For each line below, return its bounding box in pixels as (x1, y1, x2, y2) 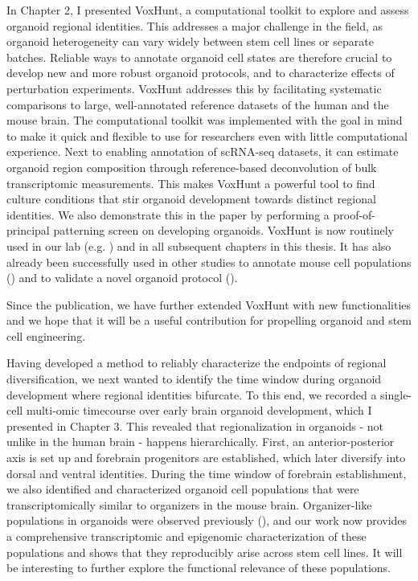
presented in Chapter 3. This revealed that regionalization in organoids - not (6, 417, 384, 434)
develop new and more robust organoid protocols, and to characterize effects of (6, 64, 395, 81)
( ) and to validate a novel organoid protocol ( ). (6, 269, 238, 286)
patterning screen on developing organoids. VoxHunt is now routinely (53, 222, 394, 239)
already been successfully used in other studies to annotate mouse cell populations (6, 253, 412, 270)
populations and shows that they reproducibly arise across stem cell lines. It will (6, 543, 403, 560)
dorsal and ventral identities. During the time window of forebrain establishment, (6, 464, 407, 481)
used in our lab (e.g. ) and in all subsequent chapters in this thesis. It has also (6, 237, 391, 254)
